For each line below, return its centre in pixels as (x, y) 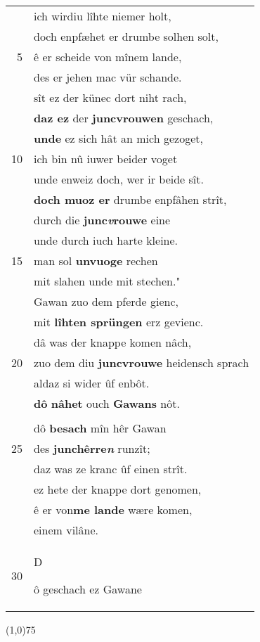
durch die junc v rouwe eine (102, 220)
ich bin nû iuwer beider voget (106, 159)
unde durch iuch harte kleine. (106, 240)
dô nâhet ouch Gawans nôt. (107, 403)
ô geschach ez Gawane (88, 589)
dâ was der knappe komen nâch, (113, 342)
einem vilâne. (66, 530)
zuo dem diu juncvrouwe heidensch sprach (142, 362)
